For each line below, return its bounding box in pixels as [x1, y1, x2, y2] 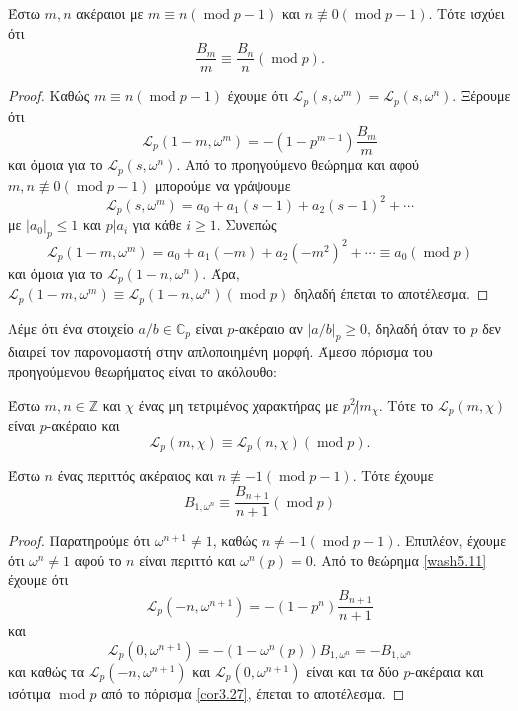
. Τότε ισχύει [428, 3, 505, 23]
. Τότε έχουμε [352, 465, 434, 486]
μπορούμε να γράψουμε [155, 174, 291, 195]
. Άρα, [202, 262, 240, 283]
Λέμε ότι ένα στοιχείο [8, 317, 134, 338]
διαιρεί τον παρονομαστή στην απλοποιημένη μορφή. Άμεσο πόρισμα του [8, 341, 433, 362]
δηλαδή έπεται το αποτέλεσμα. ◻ [293, 283, 489, 304]
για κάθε [132, 214, 182, 235]
